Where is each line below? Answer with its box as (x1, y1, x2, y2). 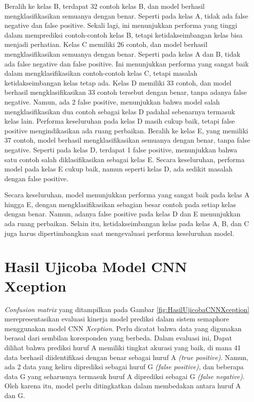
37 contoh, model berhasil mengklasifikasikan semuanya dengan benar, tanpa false (4, 135, 250, 145)
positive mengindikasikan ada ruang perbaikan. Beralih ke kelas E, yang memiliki (4, 125, 248, 135)
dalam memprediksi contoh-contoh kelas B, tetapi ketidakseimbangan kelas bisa (4, 29, 243, 40)
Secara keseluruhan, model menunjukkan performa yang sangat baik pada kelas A (4, 190, 250, 200)
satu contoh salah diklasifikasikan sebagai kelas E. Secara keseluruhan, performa (4, 154, 245, 164)
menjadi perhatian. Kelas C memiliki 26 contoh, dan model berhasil (4, 39, 208, 49)
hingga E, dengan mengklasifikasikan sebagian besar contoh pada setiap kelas (4, 199, 236, 209)
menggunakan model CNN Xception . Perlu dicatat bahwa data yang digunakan (4, 323, 242, 333)
